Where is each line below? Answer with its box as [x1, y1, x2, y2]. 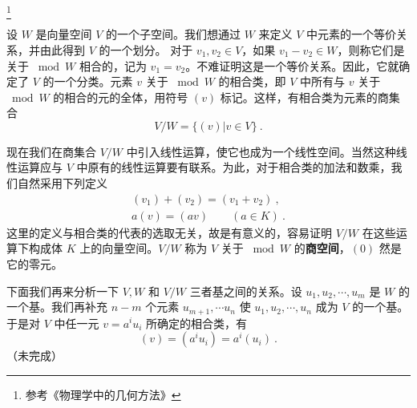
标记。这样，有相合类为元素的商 [220, 88, 389, 105]
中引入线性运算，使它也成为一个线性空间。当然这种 [126, 143, 396, 160]
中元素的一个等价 [306, 26, 397, 42]
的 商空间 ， [294, 240, 350, 257]
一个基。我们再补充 [6, 298, 107, 315]
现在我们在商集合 [6, 143, 96, 160]
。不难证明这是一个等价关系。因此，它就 [185, 57, 399, 74]
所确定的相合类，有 [146, 314, 248, 331]
